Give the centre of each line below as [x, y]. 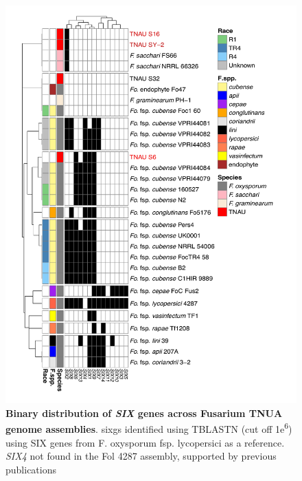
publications [31, 469]
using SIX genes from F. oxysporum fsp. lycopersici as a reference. [145, 442]
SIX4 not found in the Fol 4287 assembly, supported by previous [141, 456]
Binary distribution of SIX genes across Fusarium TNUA [144, 413]
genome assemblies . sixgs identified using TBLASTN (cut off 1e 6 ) [149, 428]
